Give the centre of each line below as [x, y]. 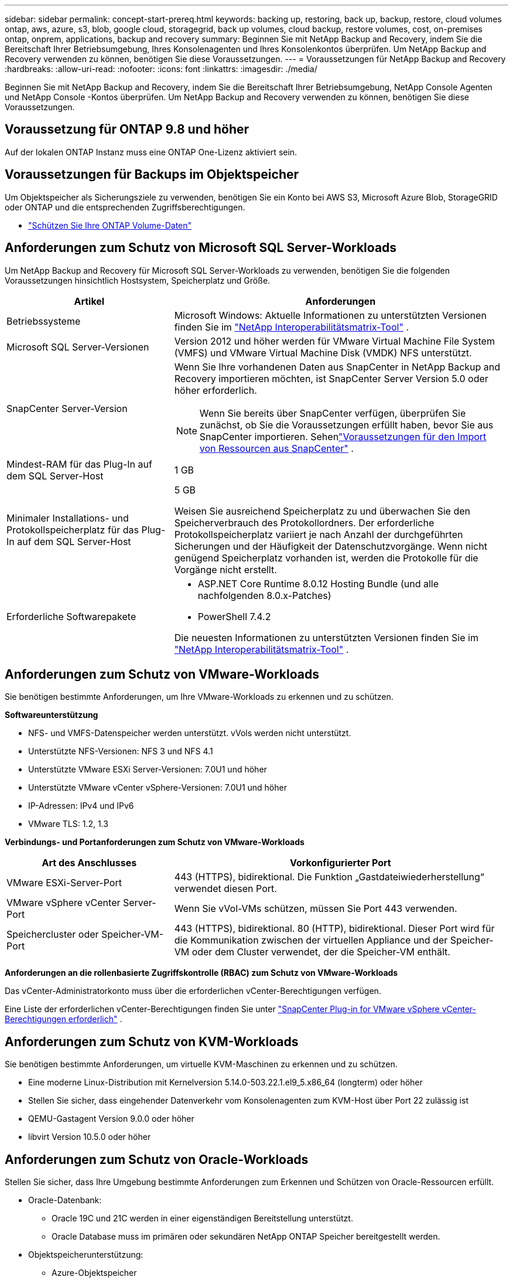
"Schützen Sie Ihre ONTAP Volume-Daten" [110, 225]
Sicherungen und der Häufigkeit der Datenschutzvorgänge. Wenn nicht [331, 546]
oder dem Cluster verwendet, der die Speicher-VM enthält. [321, 952]
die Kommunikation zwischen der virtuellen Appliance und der [311, 940]
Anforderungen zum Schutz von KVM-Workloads [152, 1041]
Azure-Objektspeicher [94, 1273]
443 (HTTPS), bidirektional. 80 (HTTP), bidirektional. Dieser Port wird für [334, 929]
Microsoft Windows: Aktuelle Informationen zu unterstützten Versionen [330, 315]
